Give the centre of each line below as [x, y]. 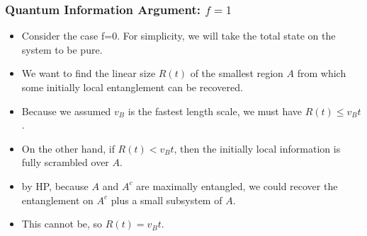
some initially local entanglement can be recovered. [132, 87]
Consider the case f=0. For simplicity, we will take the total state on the [179, 36]
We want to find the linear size [89, 73]
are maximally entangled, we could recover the [237, 185]
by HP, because [55, 185]
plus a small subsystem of [166, 200]
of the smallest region [237, 73]
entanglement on [57, 200]
